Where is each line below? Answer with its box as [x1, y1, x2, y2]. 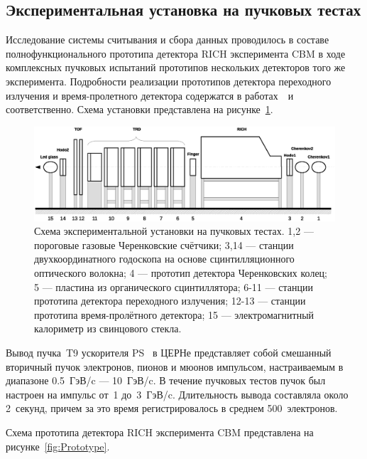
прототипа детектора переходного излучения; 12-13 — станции [34, 293, 306, 308]
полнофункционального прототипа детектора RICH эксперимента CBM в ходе [6, 46, 346, 60]
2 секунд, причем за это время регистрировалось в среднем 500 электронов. [6, 401, 338, 416]
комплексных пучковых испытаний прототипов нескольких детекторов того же [6, 60, 346, 75]
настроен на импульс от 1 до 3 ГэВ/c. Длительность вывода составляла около [6, 386, 349, 401]
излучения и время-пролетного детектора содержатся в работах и [6, 88, 294, 102]
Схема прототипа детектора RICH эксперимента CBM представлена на [6, 424, 314, 439]
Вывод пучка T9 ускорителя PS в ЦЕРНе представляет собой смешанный [6, 345, 332, 360]
